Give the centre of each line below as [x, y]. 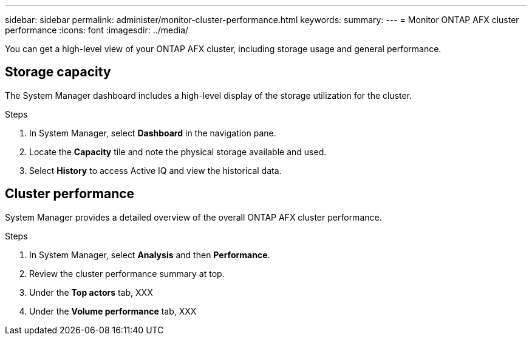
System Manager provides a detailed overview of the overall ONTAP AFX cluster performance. [193, 217]
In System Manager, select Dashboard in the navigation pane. [153, 133]
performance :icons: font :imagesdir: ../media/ [97, 30]
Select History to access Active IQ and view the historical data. [155, 170]
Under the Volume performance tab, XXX [113, 311]
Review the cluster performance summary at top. [127, 273]
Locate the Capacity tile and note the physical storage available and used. [178, 152]
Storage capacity [58, 72]
